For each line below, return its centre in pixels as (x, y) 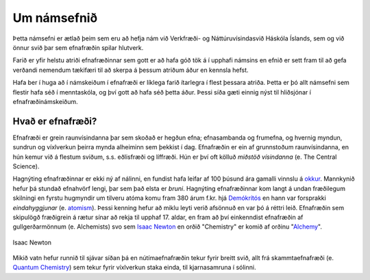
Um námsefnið (55, 18)
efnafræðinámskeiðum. (45, 101)
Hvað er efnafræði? (55, 121)
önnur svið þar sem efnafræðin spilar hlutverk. (78, 47)
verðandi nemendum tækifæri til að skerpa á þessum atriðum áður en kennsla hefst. (131, 70)
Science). (26, 166)
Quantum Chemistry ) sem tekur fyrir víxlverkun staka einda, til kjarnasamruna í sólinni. (134, 268)
